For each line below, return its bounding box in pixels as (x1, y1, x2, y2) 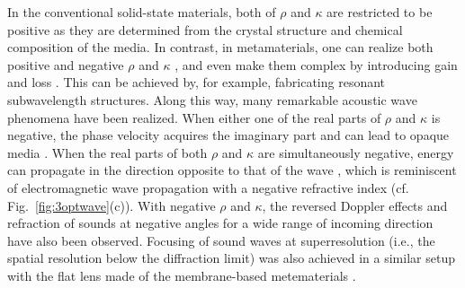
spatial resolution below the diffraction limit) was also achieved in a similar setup (7, 249, 455, 267)
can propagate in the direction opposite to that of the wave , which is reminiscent (7, 161, 457, 179)
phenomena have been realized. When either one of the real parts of (7, 108, 381, 127)
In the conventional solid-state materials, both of (7, 3, 276, 21)
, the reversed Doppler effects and (262, 196, 448, 214)
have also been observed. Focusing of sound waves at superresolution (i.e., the (7, 231, 435, 249)
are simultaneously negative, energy (257, 143, 454, 161)
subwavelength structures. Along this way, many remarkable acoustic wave (7, 90, 417, 109)
